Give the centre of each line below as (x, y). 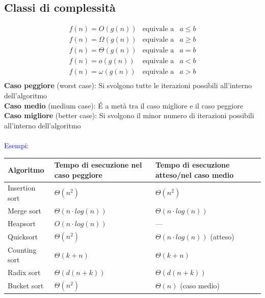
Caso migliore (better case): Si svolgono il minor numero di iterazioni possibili (129, 115)
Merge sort (24, 210)
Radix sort (24, 272)
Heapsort (22, 223)
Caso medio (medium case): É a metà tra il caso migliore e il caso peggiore (124, 105)
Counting (22, 249)
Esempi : (17, 145)
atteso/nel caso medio (194, 174)
